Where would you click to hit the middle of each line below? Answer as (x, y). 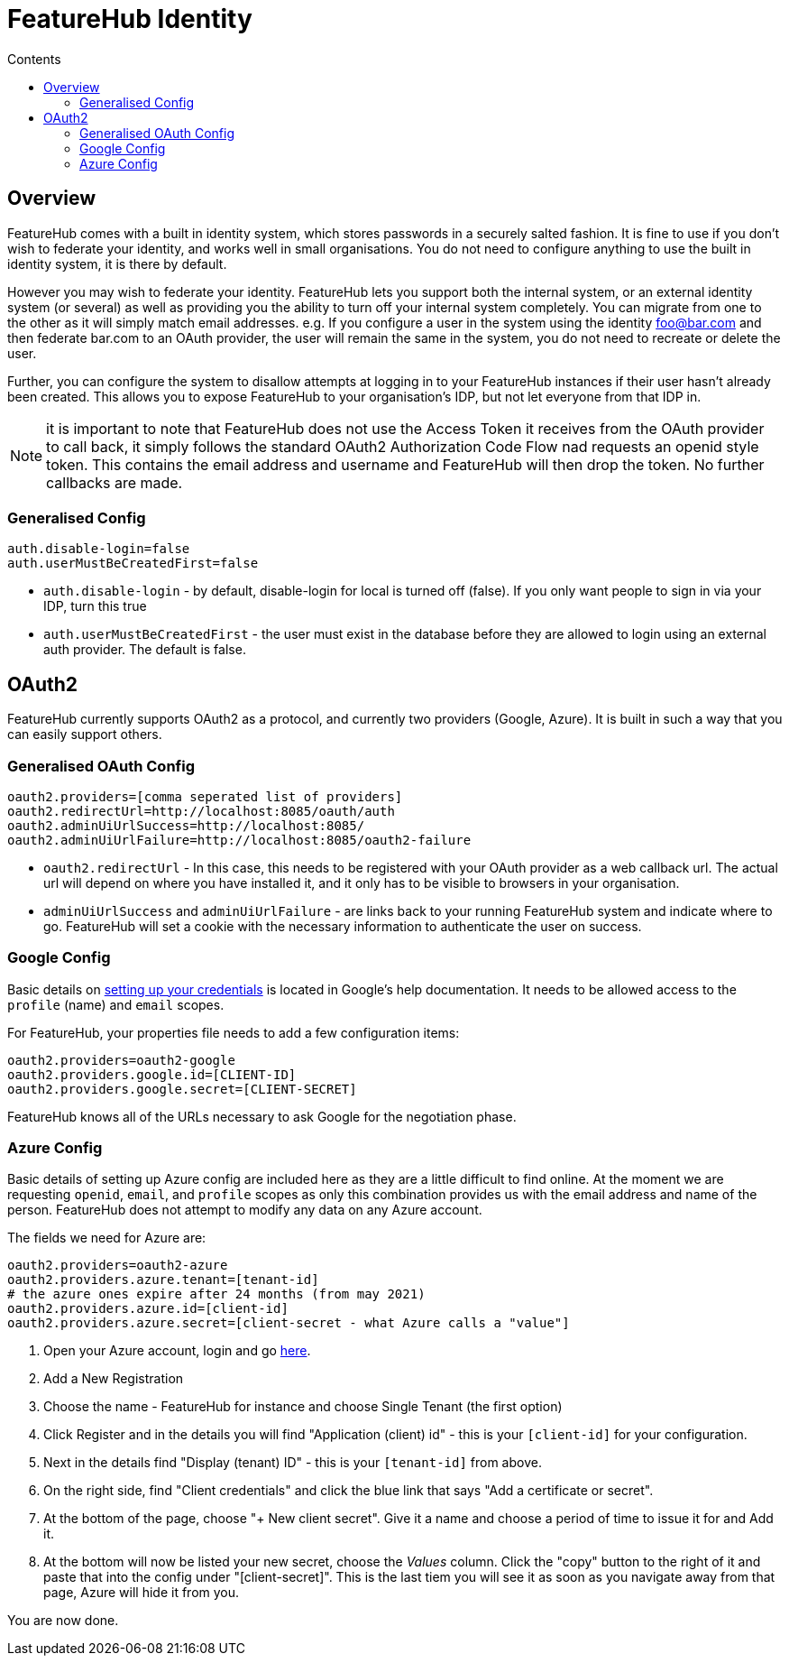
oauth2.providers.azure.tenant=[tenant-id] (163, 1280)
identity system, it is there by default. (117, 263)
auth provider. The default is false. (145, 650)
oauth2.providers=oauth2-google (121, 1060)
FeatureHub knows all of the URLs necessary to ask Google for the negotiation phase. (262, 1116)
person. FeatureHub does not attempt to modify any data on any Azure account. (245, 1210)
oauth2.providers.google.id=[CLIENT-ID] (152, 1074)
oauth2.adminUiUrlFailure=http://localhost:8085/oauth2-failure (239, 840)
